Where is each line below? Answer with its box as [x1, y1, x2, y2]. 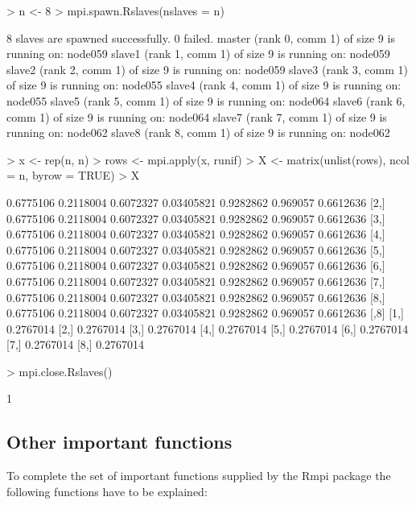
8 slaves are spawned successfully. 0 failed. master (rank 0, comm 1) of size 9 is [6, 29, 395, 46]
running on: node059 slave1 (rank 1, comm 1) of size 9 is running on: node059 [6, 45, 390, 62]
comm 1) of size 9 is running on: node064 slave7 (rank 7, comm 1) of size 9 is [6, 108, 387, 125]
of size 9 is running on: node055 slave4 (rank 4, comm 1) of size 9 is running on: [6, 77, 402, 93]
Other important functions [6, 429, 233, 454]
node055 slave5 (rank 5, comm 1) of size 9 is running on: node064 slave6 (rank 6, [6, 92, 406, 109]
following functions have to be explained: [6, 482, 208, 499]
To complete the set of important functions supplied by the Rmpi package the [6, 467, 391, 484]
